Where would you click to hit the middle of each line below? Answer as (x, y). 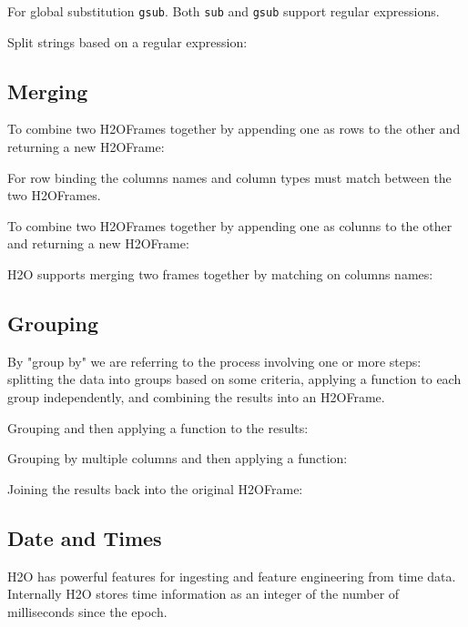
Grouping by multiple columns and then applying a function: (178, 458)
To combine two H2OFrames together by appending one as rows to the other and (234, 129)
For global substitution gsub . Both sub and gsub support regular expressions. (224, 11)
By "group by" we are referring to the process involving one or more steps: (214, 361)
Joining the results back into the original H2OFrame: (155, 488)
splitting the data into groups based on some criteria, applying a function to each (234, 379)
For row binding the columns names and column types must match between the (229, 177)
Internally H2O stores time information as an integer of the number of (203, 594)
